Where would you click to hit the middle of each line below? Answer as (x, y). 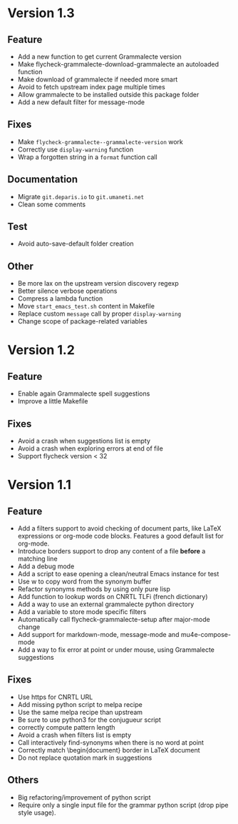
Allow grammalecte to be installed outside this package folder (108, 95)
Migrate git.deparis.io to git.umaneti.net (81, 196)
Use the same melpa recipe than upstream (80, 712)
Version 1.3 (41, 13)
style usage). (37, 813)
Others (23, 780)
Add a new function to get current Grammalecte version (99, 56)
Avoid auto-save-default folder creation (76, 243)
